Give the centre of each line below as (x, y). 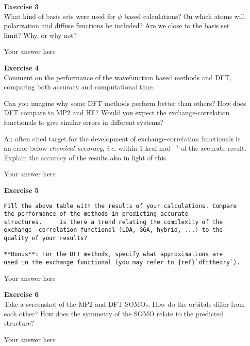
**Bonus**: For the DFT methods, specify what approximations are (114, 254)
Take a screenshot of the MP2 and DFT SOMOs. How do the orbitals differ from (125, 303)
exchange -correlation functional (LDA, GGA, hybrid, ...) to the (114, 230)
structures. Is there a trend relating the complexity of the (114, 222)
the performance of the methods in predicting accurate (96, 214)
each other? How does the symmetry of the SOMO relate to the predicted (114, 313)
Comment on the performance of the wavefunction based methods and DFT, (118, 77)
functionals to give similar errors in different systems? (84, 122)
